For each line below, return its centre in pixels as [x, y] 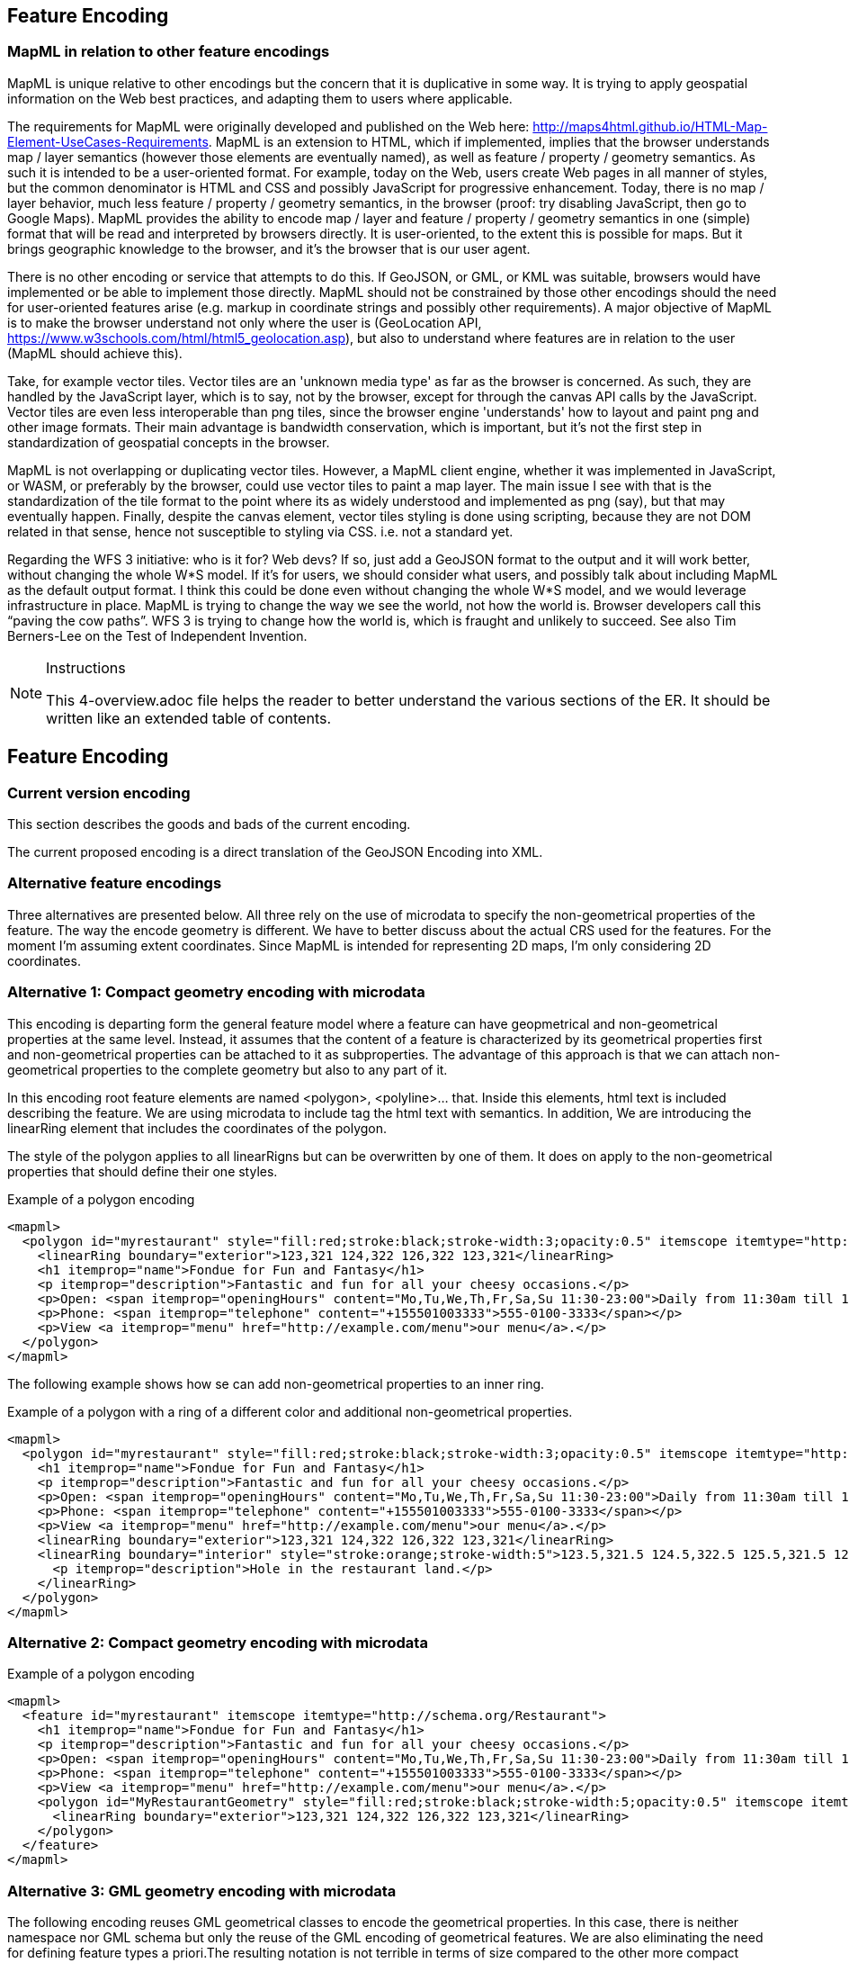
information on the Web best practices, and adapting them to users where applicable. [260, 98]
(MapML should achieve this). [95, 353]
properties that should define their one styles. [143, 1171]
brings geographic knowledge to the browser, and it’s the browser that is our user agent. [269, 248]
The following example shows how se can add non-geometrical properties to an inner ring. [276, 1383]
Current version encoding [99, 792]
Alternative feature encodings [115, 883]
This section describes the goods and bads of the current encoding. [209, 824]
